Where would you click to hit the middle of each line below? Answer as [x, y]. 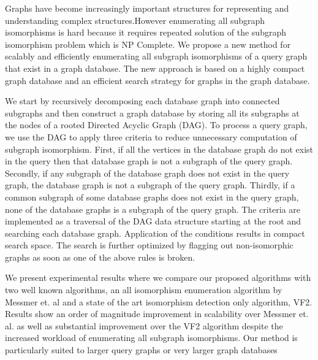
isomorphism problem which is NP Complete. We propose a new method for [148, 44]
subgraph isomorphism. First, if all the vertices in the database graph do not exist [159, 149]
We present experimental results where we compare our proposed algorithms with [158, 278]
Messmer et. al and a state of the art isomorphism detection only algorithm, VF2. [159, 301]
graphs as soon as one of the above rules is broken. [100, 257]
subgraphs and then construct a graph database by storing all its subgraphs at [152, 113]
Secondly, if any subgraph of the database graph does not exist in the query [147, 173]
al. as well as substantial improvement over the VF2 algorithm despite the [144, 325]
